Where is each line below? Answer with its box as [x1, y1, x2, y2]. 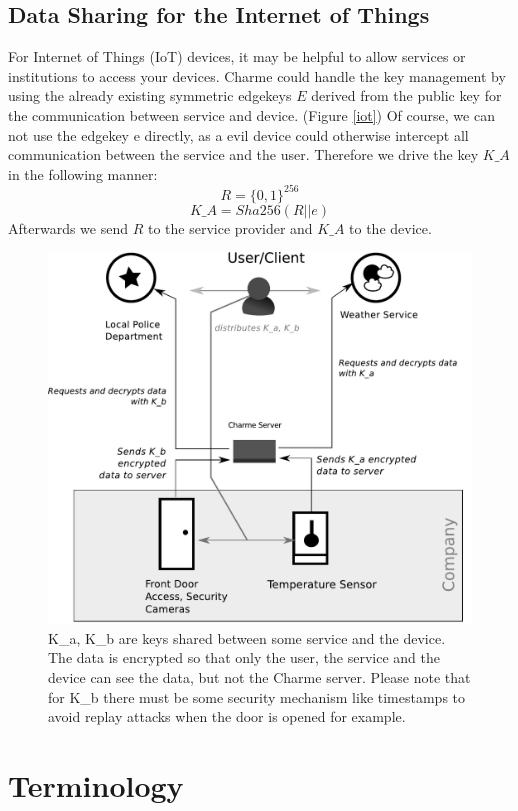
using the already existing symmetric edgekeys [8, 85, 292, 106]
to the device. [349, 217, 432, 238]
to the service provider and [147, 217, 313, 238]
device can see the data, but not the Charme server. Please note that [48, 667, 471, 688]
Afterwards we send [8, 217, 128, 238]
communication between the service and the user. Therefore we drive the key [8, 144, 479, 165]
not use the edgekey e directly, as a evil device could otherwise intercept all [8, 124, 469, 145]
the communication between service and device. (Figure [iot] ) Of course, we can [8, 104, 495, 125]
